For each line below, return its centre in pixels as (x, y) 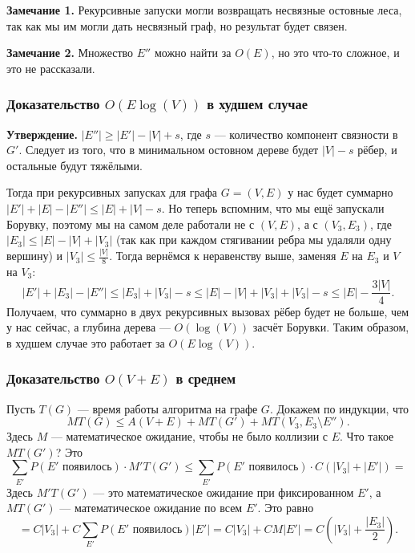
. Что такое (367, 436)
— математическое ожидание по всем (151, 508)
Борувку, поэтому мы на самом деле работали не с (131, 224)
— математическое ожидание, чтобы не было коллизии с (189, 436)
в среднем (206, 378)
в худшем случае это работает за (86, 342)
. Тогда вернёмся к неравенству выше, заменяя (223, 256)
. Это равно (286, 508)
